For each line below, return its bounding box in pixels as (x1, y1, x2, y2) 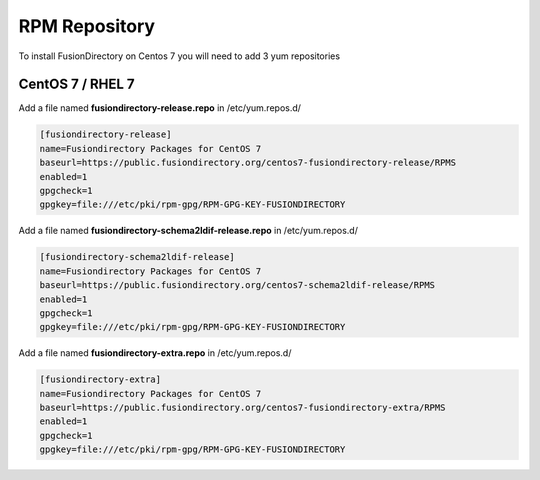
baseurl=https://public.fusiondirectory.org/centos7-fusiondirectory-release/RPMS (39, 157, 457, 169)
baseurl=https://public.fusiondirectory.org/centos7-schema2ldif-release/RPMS (39, 280, 435, 291)
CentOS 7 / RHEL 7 (18, 76, 135, 93)
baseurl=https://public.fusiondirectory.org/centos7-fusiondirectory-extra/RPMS (39, 402, 446, 414)
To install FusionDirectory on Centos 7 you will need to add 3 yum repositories (18, 50, 340, 62)
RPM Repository (18, 15, 155, 37)
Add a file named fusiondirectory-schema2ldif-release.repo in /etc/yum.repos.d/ (18, 225, 359, 237)
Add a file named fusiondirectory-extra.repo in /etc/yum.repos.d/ (18, 347, 292, 359)
